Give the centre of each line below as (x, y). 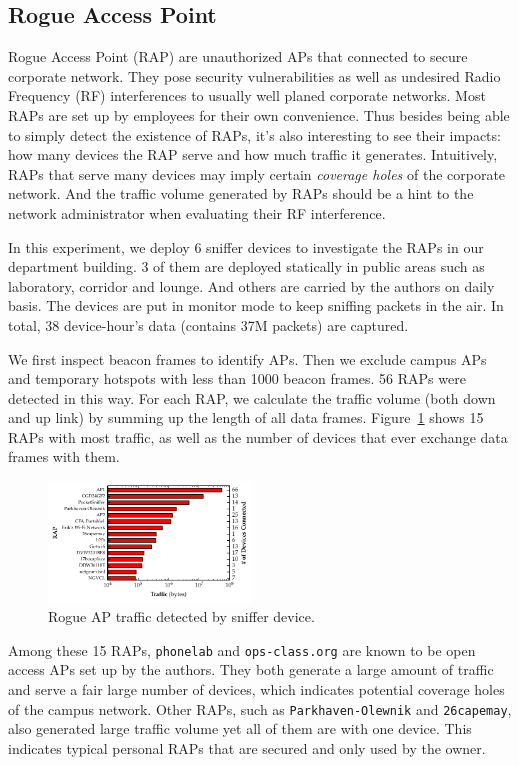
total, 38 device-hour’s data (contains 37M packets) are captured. (208, 324)
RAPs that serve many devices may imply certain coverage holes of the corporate (257, 173)
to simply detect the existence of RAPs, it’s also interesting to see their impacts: (254, 134)
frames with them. (64, 456)
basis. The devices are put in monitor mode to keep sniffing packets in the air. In (256, 305)
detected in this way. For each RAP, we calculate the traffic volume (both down (252, 397)
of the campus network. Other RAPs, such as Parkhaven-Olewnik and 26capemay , (260, 708)
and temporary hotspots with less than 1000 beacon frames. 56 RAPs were (237, 378)
